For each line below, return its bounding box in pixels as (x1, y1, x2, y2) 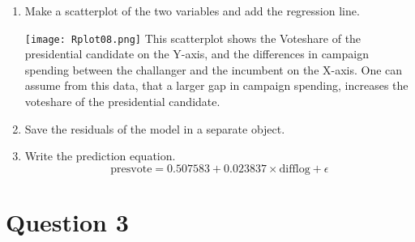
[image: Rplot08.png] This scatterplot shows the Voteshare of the (24, 29, 362, 46)
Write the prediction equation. (24, 147, 176, 164)
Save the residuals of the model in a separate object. (24, 120, 285, 137)
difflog (279, 163, 310, 175)
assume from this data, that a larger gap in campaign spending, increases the (24, 77, 409, 94)
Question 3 (6, 206, 129, 238)
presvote (110, 163, 152, 175)
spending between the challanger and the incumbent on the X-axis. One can (24, 61, 403, 78)
